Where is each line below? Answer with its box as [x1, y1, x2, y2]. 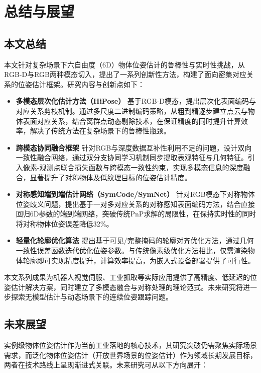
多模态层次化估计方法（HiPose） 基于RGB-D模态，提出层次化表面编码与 [16, 96, 256, 106]
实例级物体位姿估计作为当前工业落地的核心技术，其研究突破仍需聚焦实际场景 [4, 340, 257, 350]
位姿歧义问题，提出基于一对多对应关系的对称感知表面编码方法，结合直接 [16, 198, 255, 209]
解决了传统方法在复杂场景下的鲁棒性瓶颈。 [30, 125, 171, 136]
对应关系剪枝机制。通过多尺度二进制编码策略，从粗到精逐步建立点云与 [16, 105, 248, 116]
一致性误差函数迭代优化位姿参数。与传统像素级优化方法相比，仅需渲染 [16, 245, 248, 256]
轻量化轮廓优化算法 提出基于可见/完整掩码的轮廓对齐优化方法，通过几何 [16, 235, 254, 246]
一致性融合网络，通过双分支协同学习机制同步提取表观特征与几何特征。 [16, 152, 248, 163]
